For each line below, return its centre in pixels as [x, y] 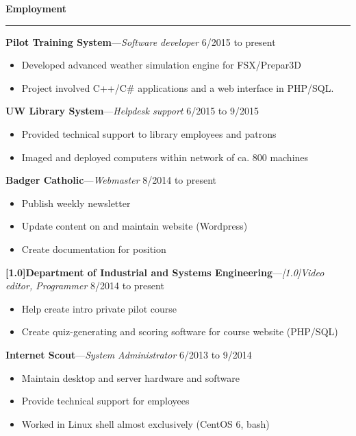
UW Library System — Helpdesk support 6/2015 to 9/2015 [132, 111]
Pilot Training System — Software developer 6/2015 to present [141, 41]
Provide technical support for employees [105, 401]
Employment [36, 8]
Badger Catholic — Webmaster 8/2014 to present [111, 180]
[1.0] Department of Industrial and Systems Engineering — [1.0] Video [165, 272]
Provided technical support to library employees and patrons [149, 133]
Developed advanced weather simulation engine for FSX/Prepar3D [161, 65]
